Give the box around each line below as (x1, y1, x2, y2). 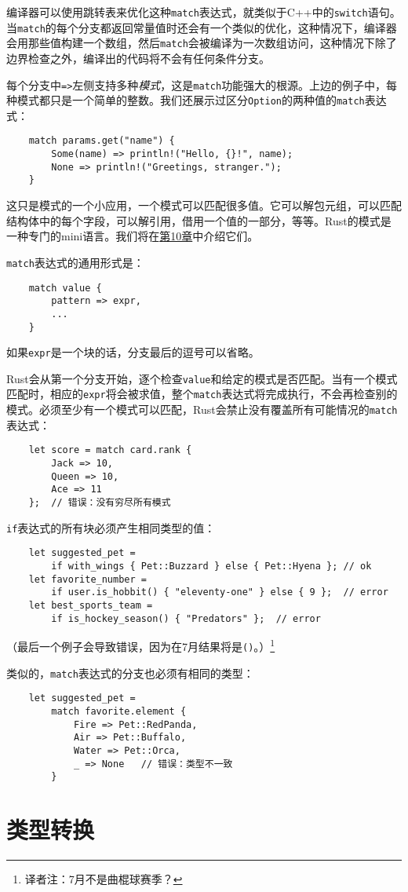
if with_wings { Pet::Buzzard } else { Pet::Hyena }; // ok (51, 560, 372, 572)
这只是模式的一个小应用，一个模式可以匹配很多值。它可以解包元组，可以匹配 (6, 197, 402, 214)
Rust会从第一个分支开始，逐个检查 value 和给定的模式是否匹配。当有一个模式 (6, 370, 398, 386)
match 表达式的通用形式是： (6, 254, 144, 270)
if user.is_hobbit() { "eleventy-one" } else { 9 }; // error (51, 587, 388, 598)
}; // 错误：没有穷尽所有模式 (28, 497, 171, 508)
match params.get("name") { (28, 135, 175, 147)
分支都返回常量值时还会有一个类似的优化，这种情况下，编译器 (78, 19, 397, 35)
